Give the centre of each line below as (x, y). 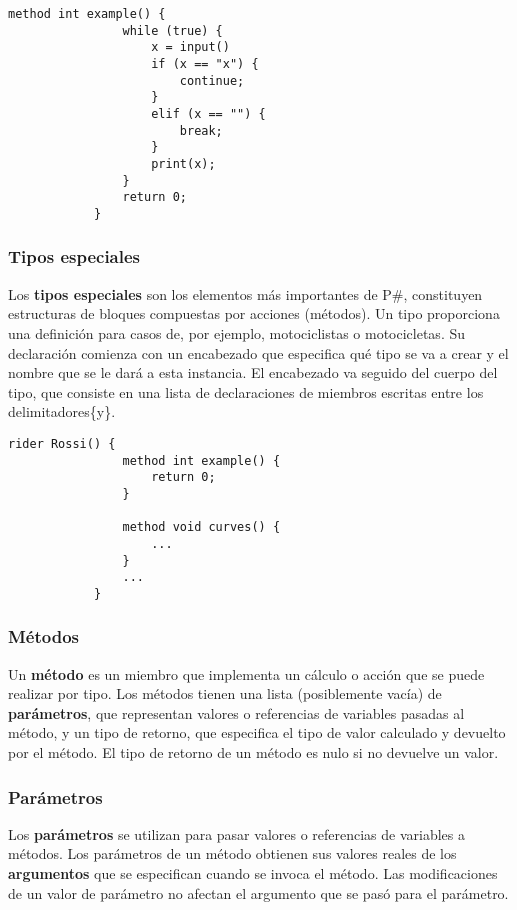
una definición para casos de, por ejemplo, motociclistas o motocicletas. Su (237, 332)
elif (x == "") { (208, 113)
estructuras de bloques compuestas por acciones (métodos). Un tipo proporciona (254, 313)
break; (201, 130)
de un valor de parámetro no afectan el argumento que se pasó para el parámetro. (258, 892)
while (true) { (172, 30)
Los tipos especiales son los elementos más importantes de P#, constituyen (245, 293)
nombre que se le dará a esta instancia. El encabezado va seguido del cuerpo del (253, 372)
